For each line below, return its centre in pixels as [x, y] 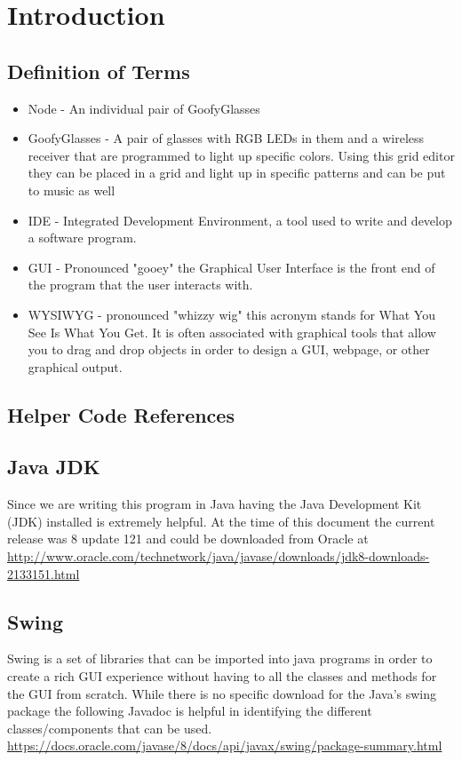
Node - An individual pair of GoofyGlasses [144, 108]
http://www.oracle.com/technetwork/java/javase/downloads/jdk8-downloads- [219, 556]
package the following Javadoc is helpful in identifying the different [190, 711]
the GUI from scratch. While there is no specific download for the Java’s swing [222, 693]
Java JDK [54, 467]
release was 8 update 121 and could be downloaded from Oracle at [188, 539]
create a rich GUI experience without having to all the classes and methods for [222, 676]
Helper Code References [121, 414]
